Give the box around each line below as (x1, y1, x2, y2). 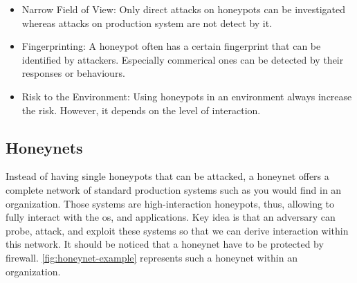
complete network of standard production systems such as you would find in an (6, 182, 342, 197)
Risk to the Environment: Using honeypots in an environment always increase (21, 89, 352, 103)
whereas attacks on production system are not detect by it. (21, 15, 273, 30)
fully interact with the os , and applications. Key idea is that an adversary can (6, 210, 336, 224)
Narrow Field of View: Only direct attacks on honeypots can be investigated (21, 2, 346, 16)
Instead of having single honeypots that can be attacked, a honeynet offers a (6, 169, 329, 183)
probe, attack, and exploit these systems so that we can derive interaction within (6, 223, 349, 237)
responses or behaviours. (21, 66, 125, 80)
